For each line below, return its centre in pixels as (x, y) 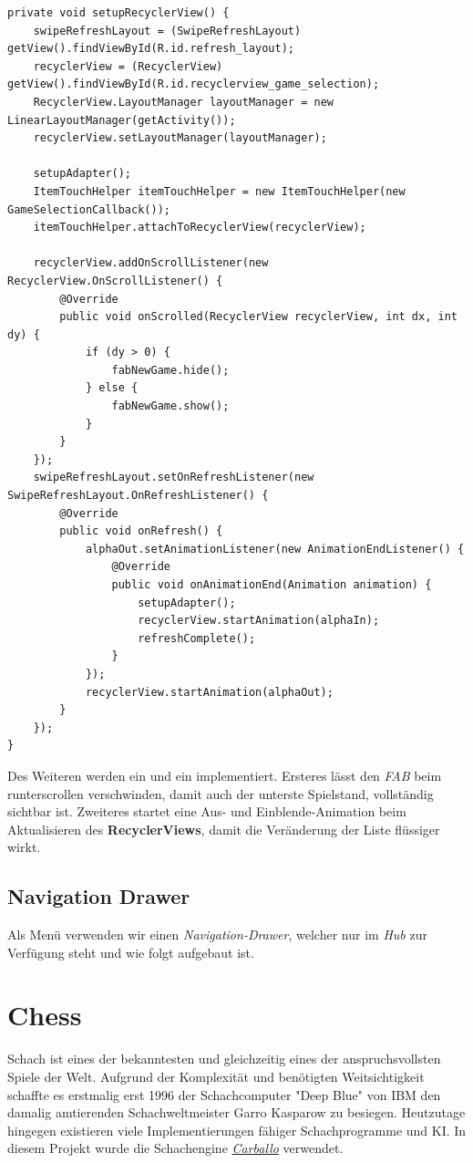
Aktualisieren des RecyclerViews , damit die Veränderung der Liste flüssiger (224, 829)
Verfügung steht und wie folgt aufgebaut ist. (131, 952)
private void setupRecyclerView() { (118, 13)
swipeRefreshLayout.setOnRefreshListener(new (174, 478)
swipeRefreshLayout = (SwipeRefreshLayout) (167, 31)
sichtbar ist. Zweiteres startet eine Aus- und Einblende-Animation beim (207, 811)
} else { (112, 388)
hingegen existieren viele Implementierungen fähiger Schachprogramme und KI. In (237, 1130)
